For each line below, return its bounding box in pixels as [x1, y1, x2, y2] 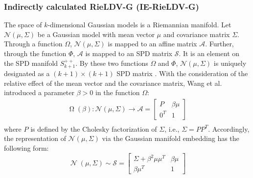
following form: [4, 143, 49, 153]
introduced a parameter [4, 87, 75, 98]
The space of [4, 20, 42, 30]
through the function [4, 48, 67, 58]
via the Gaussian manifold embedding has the [102, 133, 239, 143]
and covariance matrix [163, 29, 230, 39]
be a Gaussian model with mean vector [37, 29, 155, 39]
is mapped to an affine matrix [108, 39, 197, 49]
